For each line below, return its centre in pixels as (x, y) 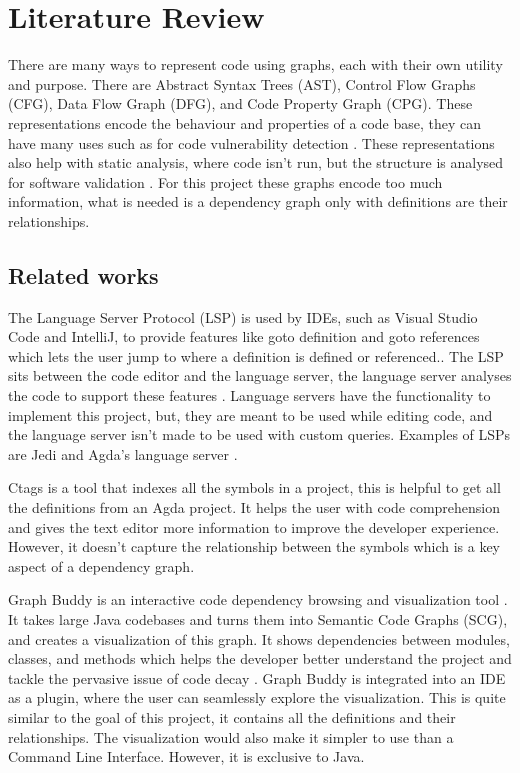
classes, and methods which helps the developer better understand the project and (260, 658)
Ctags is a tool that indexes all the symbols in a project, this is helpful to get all (254, 487)
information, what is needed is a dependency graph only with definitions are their (258, 201)
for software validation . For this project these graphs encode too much (225, 181)
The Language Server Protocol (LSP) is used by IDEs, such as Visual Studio (243, 316)
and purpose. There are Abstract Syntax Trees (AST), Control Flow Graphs (242, 83)
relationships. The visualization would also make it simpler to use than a (231, 736)
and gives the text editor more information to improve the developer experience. (254, 526)
